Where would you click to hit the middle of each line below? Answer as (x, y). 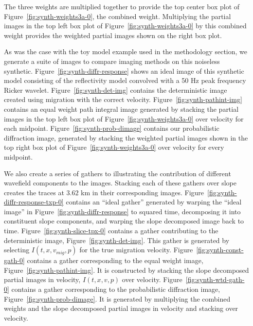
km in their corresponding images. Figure (143, 192)
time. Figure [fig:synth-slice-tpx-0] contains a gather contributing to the (111, 231)
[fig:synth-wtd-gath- (215, 279)
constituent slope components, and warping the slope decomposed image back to (124, 221)
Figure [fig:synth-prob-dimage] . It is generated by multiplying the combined (117, 298)
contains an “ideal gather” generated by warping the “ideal (154, 202)
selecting (17, 250)
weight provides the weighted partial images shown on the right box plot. (113, 35)
